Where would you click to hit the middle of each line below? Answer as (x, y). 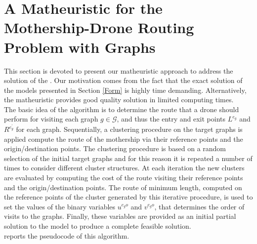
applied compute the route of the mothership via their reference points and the (124, 139)
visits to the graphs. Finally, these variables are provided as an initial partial (120, 216)
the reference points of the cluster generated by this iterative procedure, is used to (128, 197)
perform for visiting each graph (51, 119)
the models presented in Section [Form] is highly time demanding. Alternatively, (125, 90)
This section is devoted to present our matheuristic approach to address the (119, 70)
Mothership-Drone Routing (99, 27)
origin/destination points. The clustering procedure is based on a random (115, 148)
